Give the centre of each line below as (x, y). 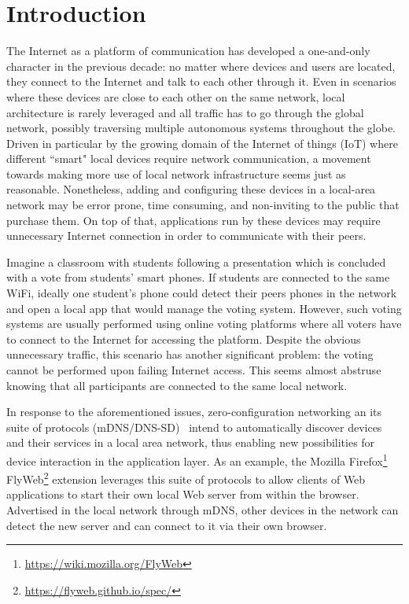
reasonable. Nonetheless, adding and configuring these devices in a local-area (191, 189)
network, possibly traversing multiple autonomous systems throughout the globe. (201, 128)
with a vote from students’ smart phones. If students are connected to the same (198, 277)
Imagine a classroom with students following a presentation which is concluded (196, 261)
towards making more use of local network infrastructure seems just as (176, 173)
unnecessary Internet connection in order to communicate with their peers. (186, 236)
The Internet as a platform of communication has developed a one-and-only (188, 51)
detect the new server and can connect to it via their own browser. (167, 525)
